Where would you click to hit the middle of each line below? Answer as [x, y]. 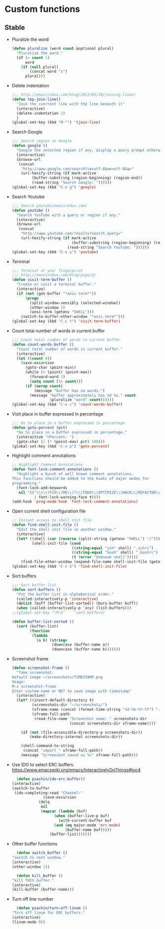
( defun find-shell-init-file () [45, 525]
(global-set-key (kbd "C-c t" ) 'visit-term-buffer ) [66, 321]
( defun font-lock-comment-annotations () [55, 469]
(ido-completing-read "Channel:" [48, 793]
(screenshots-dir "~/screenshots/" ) [69, 705]
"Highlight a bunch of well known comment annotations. [75, 474]
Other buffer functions [35, 844]
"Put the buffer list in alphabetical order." [65, 594]
